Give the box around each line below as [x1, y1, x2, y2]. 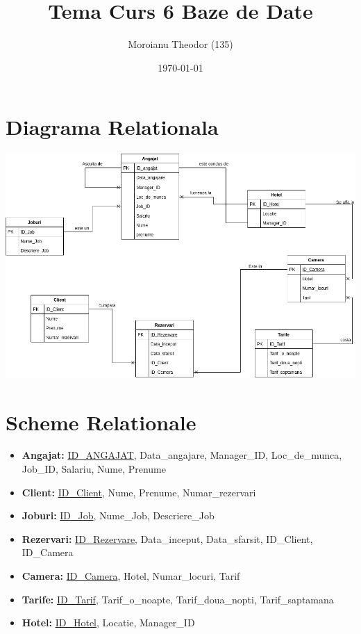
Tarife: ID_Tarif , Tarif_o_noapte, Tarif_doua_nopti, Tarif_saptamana [22, 592, 334, 606]
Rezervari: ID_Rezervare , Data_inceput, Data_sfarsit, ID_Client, [22, 531, 313, 546]
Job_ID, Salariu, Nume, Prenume [22, 462, 166, 476]
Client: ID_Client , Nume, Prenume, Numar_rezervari [22, 485, 256, 499]
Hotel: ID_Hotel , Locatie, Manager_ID [22, 615, 195, 630]
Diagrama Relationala [6, 113, 219, 141]
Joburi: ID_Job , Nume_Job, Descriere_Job [22, 508, 215, 523]
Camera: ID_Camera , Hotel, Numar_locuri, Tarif [22, 569, 240, 583]
